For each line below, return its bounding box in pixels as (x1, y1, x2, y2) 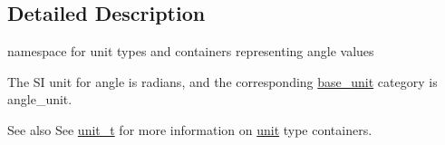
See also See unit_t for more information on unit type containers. (7, 120, 372, 139)
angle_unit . (7, 90, 73, 109)
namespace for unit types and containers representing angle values (7, 42, 374, 61)
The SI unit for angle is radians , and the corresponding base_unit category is (7, 72, 438, 91)
